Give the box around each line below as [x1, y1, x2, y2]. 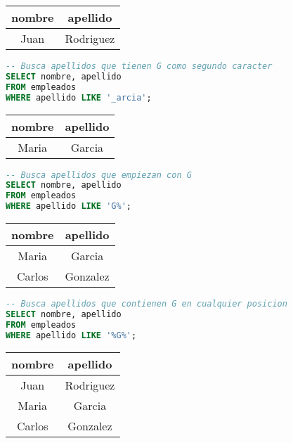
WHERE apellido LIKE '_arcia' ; [6, 92, 152, 103]
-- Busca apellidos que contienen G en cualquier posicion [6, 299, 287, 309]
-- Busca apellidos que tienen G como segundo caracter [6, 61, 273, 71]
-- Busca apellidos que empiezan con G [6, 169, 192, 180]
